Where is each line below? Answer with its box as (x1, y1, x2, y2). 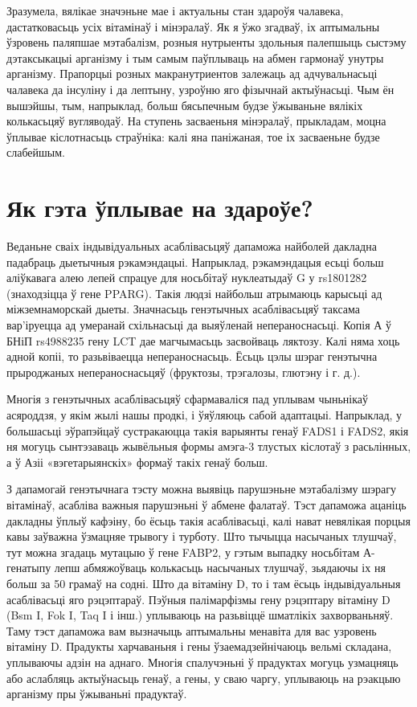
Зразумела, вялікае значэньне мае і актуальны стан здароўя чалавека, (6, 2, 344, 18)
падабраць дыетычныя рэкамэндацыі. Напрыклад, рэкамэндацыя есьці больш (6, 253, 384, 270)
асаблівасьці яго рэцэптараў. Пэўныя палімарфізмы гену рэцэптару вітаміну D (6, 591, 390, 607)
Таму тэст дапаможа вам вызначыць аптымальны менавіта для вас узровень (6, 622, 377, 639)
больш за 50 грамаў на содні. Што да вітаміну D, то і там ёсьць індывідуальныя (6, 574, 401, 591)
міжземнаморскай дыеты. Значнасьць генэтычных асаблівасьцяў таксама (6, 300, 361, 317)
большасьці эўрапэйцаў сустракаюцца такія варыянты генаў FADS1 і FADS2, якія (6, 422, 409, 439)
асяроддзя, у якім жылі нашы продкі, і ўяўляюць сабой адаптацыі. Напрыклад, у (6, 407, 403, 423)
